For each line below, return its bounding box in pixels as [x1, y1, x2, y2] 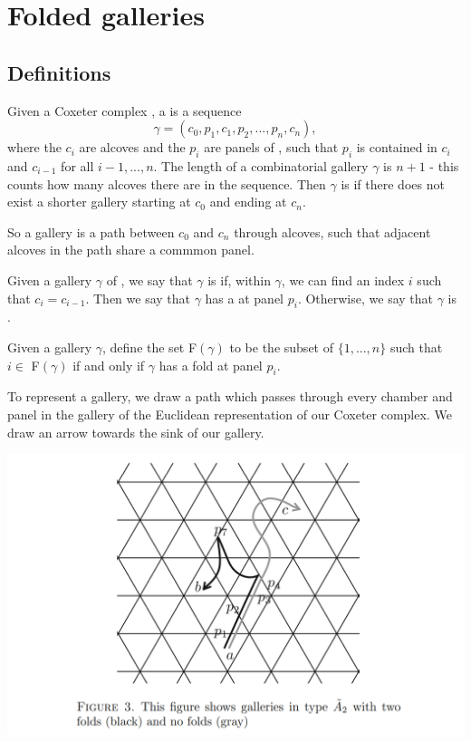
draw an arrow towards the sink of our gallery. [7, 422, 264, 441]
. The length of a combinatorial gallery [153, 156, 369, 175]
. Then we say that [85, 288, 190, 307]
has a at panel [205, 288, 284, 307]
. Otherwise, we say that [297, 288, 433, 307]
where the [7, 138, 62, 157]
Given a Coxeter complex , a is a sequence [7, 101, 242, 120]
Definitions [7, 58, 111, 86]
